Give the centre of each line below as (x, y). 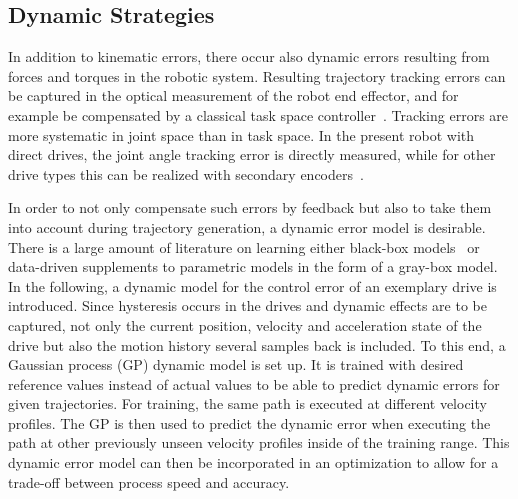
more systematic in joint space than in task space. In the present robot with (241, 134)
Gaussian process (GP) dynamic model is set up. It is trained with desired (236, 364)
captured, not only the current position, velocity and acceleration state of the (245, 324)
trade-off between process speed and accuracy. (149, 481)
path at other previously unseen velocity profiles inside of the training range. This (259, 442)
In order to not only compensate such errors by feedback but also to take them (250, 207)
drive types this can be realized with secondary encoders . (186, 173)
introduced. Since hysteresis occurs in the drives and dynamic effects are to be (247, 305)
